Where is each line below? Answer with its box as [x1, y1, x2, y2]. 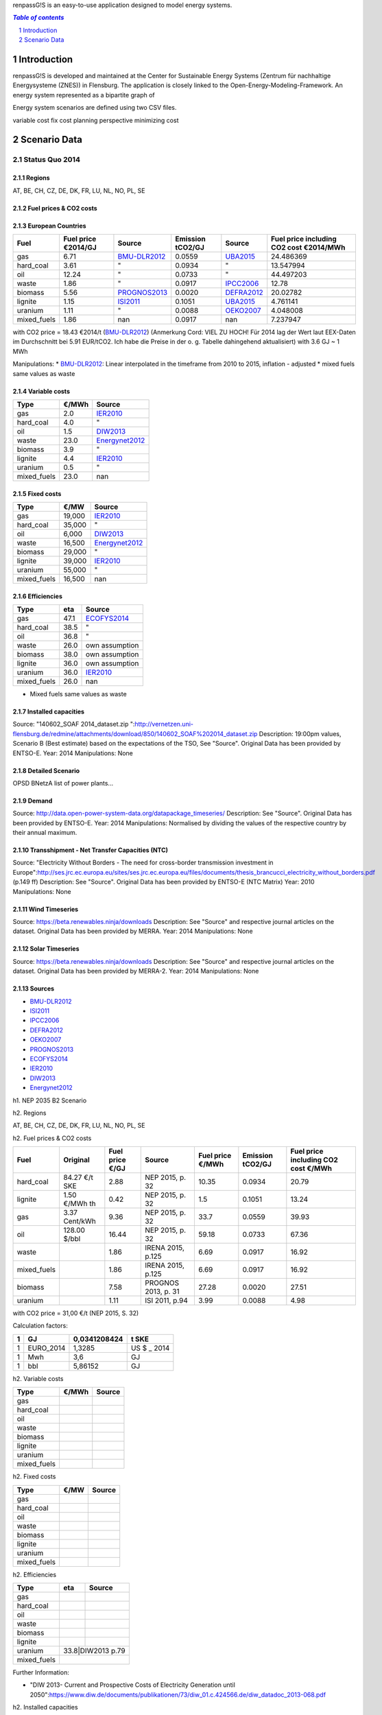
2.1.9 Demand [12, 796, 53, 805]
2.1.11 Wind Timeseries [12, 905, 79, 913]
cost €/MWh [290, 1163, 333, 1173]
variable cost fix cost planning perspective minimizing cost [12, 116, 179, 124]
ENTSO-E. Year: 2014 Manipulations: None [12, 748, 134, 757]
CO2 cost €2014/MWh [271, 243, 346, 252]
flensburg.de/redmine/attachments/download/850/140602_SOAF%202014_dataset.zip [12, 729, 258, 737]
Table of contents [12, 14, 64, 22]
